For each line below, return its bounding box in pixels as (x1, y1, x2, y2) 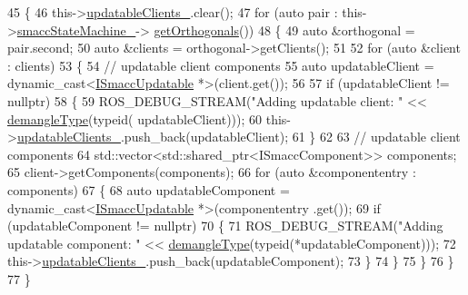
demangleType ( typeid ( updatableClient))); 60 (7, 109, 263, 128)
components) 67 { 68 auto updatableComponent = (7, 180, 290, 199)
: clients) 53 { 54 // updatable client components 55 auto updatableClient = (7, 55, 434, 74)
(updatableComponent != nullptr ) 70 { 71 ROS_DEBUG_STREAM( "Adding (7, 216, 443, 235)
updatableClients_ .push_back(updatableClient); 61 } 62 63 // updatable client (16, 127, 461, 146)
